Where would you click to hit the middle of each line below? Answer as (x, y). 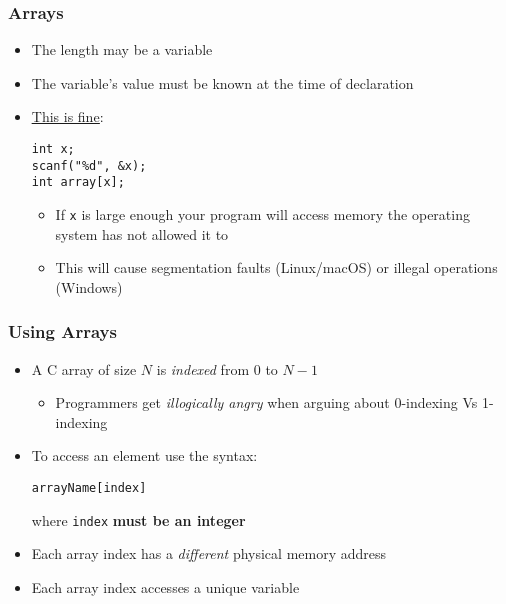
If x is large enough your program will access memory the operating (262, 213)
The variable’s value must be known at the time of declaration (222, 82)
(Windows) (89, 286)
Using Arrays (62, 331)
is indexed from (203, 368)
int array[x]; (78, 182)
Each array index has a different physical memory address (209, 553)
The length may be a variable (122, 49)
